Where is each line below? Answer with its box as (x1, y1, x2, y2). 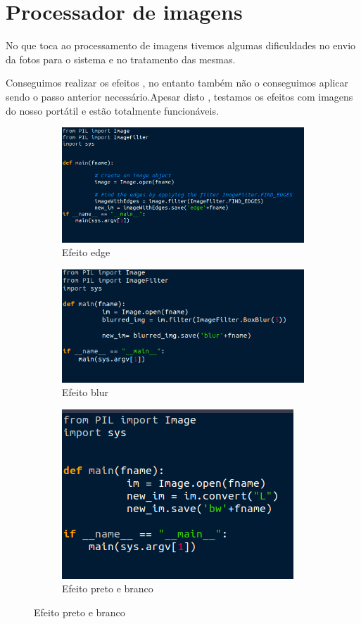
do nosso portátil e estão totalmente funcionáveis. (6, 103, 219, 117)
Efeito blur (62, 385, 108, 400)
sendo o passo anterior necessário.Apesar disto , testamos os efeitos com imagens (6, 89, 353, 103)
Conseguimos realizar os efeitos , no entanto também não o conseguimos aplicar (6, 75, 349, 90)
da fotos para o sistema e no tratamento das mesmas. (6, 51, 236, 66)
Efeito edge (62, 245, 110, 260)
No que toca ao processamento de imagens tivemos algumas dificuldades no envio (6, 38, 356, 53)
